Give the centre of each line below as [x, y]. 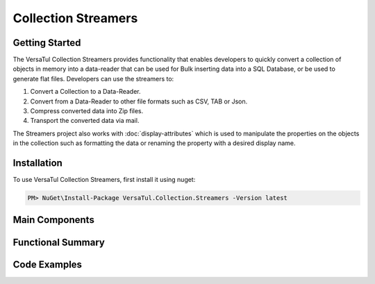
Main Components [54, 220]
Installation [37, 163]
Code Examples [48, 264]
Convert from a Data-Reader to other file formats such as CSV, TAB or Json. [139, 101]
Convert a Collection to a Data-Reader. [86, 92]
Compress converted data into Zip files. [87, 111]
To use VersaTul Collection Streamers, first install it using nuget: [104, 180]
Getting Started [47, 43]
